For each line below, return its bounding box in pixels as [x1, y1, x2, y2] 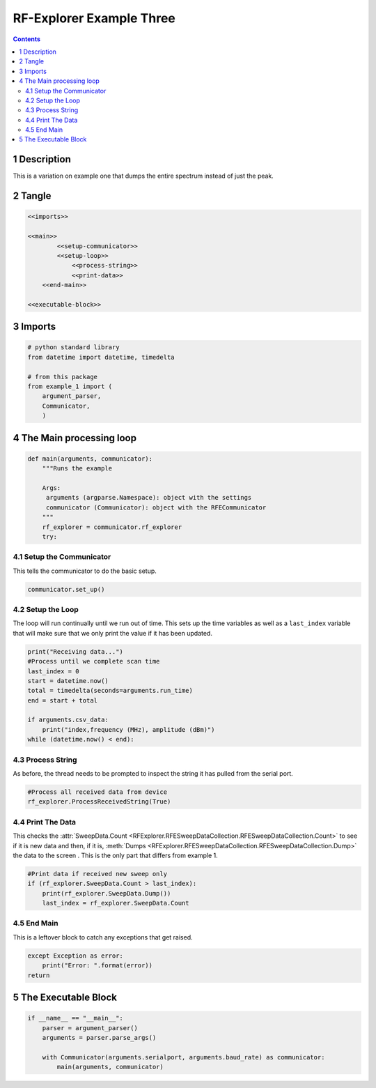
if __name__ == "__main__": [27, 1014, 123, 1022]
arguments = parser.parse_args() [42, 1034, 157, 1041]
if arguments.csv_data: [27, 716, 109, 724]
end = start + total [27, 696, 97, 704]
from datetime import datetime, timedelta [27, 353, 175, 361]
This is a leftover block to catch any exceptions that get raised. [13, 933, 193, 941]
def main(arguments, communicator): [27, 454, 153, 463]
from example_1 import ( [27, 383, 113, 390]
